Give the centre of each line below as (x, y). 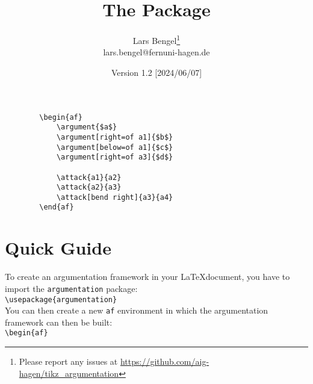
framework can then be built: (59, 322)
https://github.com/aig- (165, 361)
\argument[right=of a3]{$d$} (115, 157)
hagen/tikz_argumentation (69, 373)
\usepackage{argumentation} (61, 299)
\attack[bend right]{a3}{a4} (115, 197)
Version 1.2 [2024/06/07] (156, 72)
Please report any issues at (68, 361)
